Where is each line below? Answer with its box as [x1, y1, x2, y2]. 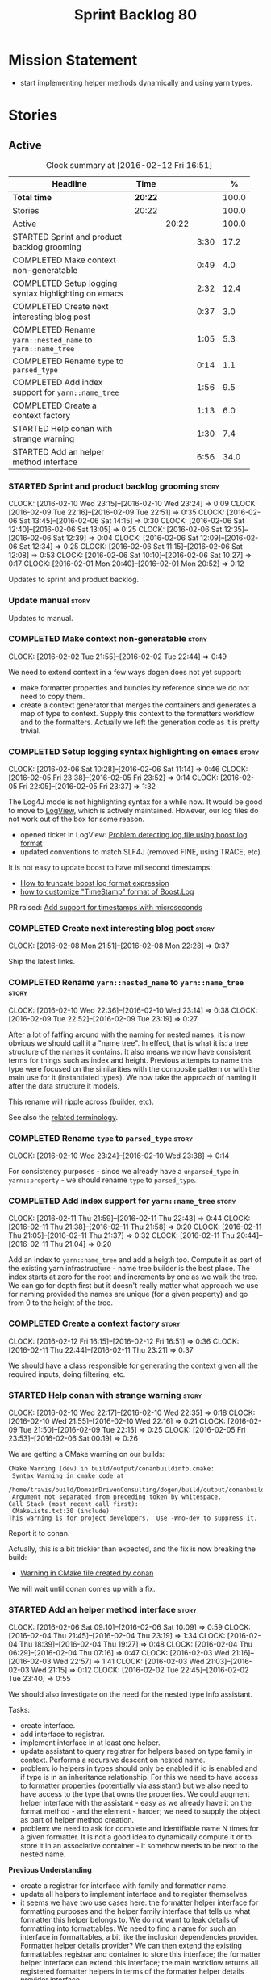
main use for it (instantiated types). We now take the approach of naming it [8, 1072, 257, 1082]
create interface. [19, 1721, 76, 1730]
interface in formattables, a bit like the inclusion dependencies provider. [19, 1932, 259, 1942]
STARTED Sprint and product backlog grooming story [8, 480, 219, 492]
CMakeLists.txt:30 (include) [11, 1507, 110, 1515]
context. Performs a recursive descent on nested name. [19, 1755, 206, 1765]
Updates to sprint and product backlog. [8, 575, 140, 585]
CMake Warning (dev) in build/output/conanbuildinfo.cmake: [8, 1464, 215, 1473]
